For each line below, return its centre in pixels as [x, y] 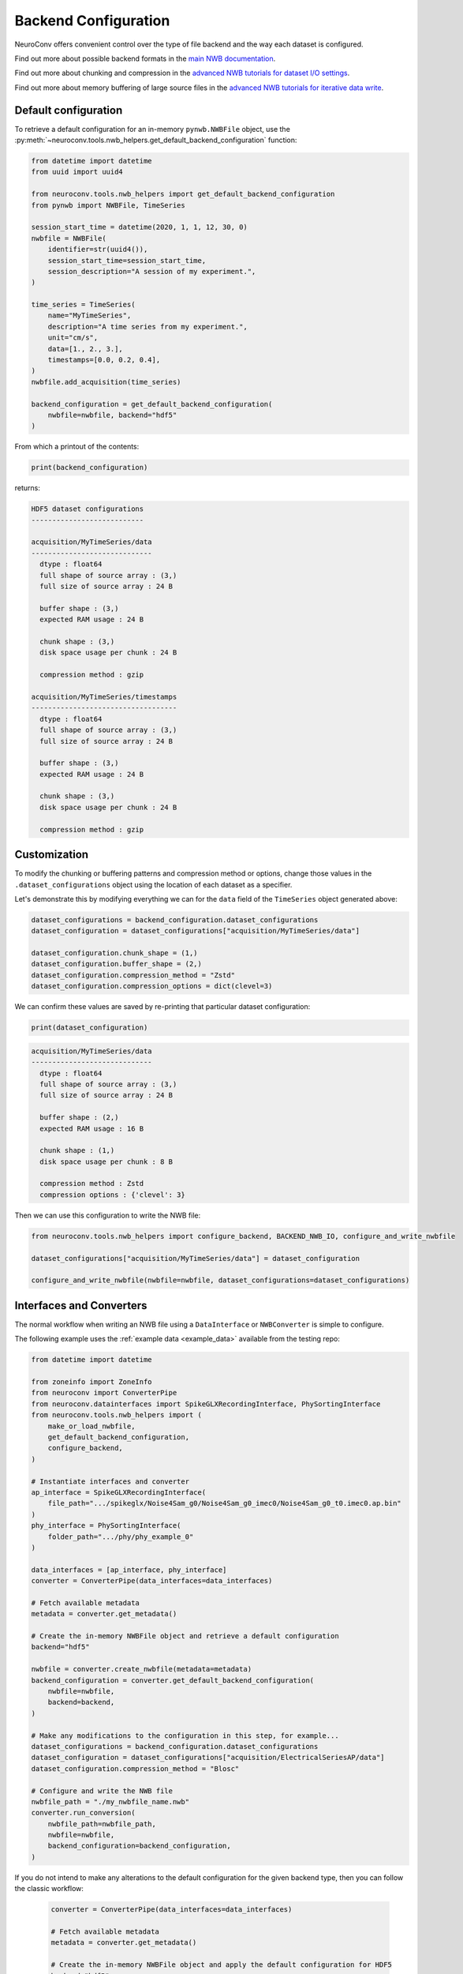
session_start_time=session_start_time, [127, 260]
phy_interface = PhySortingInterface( [106, 1526]
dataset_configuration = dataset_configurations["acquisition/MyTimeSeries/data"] [196, 931]
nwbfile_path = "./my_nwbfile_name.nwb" [110, 1801]
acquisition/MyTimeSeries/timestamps [104, 696]
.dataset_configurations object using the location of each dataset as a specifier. [153, 884]
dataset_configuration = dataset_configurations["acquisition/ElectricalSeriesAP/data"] [208, 1758]
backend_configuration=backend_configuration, [140, 1846]
